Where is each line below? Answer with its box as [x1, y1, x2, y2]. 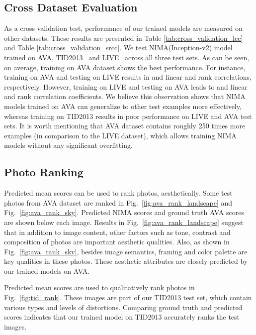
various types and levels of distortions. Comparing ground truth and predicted [4, 302, 243, 312]
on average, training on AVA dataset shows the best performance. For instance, [4, 62, 246, 72]
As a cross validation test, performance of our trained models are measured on [4, 23, 243, 33]
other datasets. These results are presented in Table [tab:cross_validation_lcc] [4, 32, 243, 43]
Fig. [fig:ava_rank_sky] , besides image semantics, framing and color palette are [4, 246, 248, 256]
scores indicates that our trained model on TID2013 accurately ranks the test [4, 312, 240, 322]
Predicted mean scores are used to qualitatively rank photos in [4, 282, 195, 293]
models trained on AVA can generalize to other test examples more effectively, [4, 101, 242, 111]
